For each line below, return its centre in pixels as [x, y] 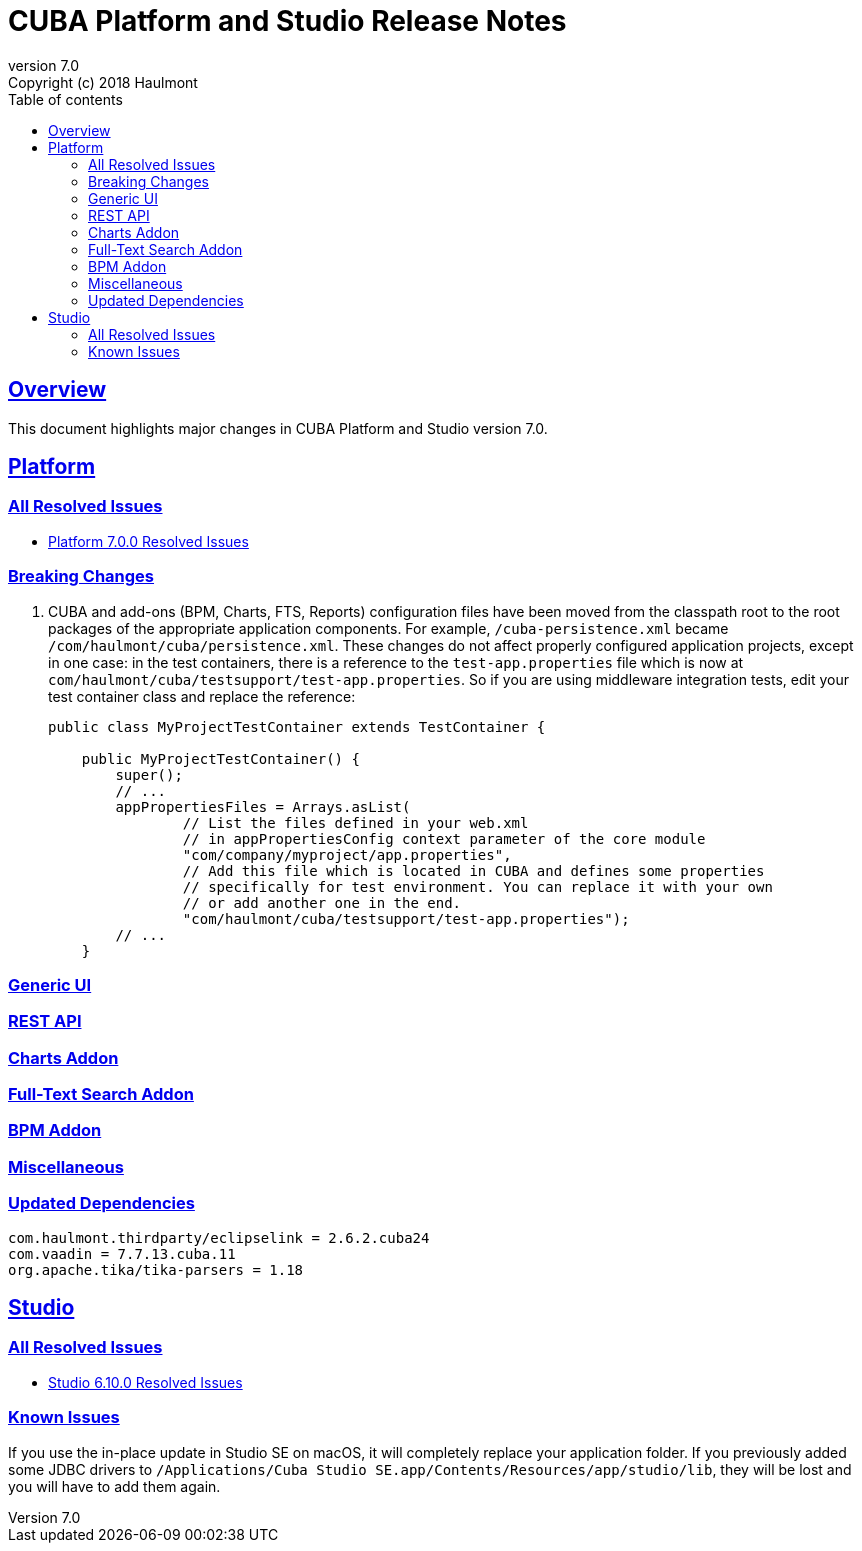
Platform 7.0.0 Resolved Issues [148, 541]
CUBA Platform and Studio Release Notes [287, 21]
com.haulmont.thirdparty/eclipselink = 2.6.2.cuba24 [219, 1237]
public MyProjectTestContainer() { [220, 758]
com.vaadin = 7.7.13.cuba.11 [122, 1253]
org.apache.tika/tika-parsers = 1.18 [156, 1269]
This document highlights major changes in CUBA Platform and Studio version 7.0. [278, 428]
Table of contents [65, 99]
